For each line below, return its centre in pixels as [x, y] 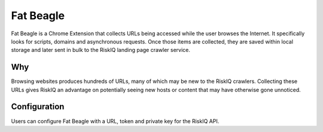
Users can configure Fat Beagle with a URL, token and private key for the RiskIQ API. [115, 121]
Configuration [38, 107]
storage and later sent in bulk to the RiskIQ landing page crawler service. [101, 50]
